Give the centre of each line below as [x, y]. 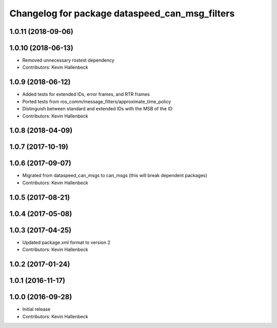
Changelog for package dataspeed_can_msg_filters [122, 13]
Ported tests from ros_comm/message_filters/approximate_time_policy [97, 101]
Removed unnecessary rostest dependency [68, 60]
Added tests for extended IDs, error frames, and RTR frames [86, 94]
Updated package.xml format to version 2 [66, 242]
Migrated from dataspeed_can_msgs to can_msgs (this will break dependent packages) [115, 176]
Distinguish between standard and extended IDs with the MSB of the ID [97, 109]
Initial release [36, 309]
